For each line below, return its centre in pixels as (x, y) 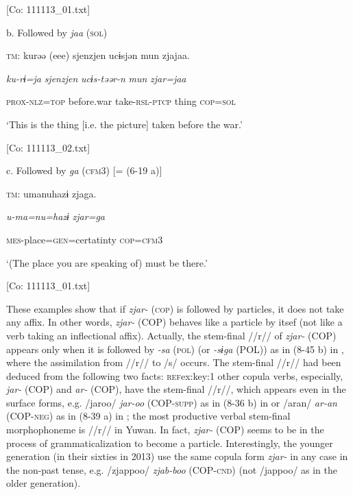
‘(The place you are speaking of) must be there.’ (107, 262)
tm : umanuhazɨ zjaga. (51, 193)
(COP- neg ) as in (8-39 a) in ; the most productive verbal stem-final (148, 416)
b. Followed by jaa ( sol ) (57, 32)
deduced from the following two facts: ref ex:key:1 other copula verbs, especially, (175, 375)
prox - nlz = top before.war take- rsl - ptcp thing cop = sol (121, 101)
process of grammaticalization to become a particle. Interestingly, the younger (170, 443)
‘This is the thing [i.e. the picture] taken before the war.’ (124, 124)
